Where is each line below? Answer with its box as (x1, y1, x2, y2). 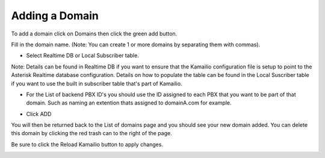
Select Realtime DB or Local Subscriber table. (26, 52, 140, 59)
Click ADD (26, 110, 52, 117)
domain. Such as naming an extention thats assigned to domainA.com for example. (26, 99, 232, 106)
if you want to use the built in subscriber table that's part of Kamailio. (11, 80, 183, 87)
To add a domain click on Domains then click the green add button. (11, 30, 178, 37)
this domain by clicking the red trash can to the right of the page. (11, 130, 172, 137)
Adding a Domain (11, 9, 99, 22)
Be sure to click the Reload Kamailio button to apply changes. (11, 141, 164, 148)
